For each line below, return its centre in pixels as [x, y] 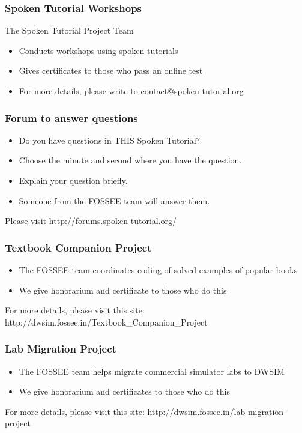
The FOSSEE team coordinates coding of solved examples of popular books [158, 270]
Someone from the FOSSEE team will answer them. [114, 200]
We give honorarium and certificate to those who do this [123, 290]
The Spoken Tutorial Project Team [69, 30]
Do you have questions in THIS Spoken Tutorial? [110, 140]
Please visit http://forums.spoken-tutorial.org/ [91, 221]
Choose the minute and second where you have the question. [130, 160]
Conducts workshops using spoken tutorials [98, 50]
